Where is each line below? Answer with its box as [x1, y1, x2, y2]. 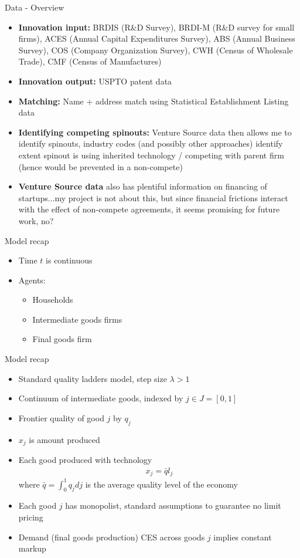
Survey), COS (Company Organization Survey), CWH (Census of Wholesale [18, 43, 293, 56]
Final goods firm [32, 333, 92, 345]
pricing [18, 511, 43, 523]
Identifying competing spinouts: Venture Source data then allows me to [18, 126, 292, 138]
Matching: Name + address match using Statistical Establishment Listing [18, 94, 289, 107]
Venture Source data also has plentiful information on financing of [18, 180, 267, 192]
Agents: [18, 273, 46, 286]
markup [18, 542, 46, 554]
